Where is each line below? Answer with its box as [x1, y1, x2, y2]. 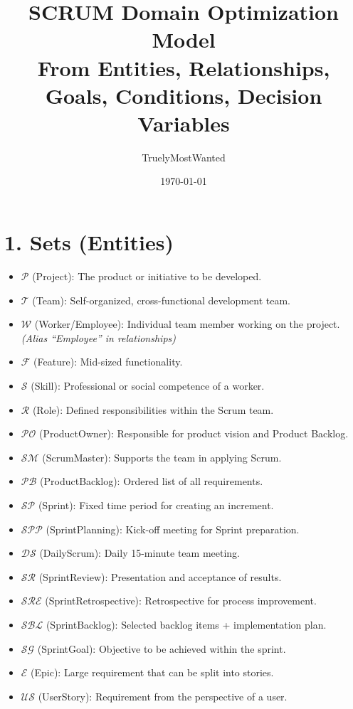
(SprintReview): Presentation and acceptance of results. [38, 569, 282, 584]
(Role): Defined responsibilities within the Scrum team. [32, 402, 274, 417]
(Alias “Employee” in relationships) [21, 330, 176, 345]
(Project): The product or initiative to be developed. [32, 269, 262, 283]
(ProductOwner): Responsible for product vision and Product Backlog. [38, 426, 349, 441]
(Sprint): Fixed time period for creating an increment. [38, 497, 274, 512]
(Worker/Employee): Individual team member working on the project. [34, 316, 340, 331]
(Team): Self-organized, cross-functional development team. [32, 292, 291, 307]
